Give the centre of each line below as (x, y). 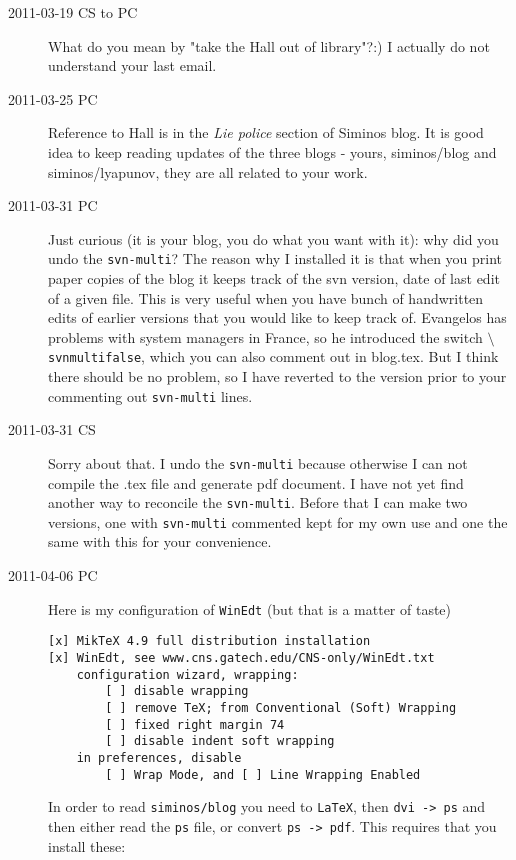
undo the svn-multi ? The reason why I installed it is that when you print (275, 258)
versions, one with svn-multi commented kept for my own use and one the (278, 521)
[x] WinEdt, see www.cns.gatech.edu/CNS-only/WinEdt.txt (241, 657)
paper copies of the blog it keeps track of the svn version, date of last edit (274, 278)
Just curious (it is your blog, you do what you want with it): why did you (273, 238)
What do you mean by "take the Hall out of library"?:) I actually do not (269, 45)
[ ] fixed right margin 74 (195, 724)
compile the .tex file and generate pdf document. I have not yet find (256, 482)
